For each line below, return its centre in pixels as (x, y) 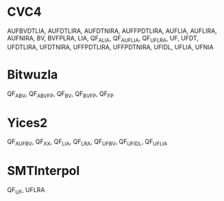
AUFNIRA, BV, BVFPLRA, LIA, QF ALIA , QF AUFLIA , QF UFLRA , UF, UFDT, (103, 39)
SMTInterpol (43, 171)
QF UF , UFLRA (26, 191)
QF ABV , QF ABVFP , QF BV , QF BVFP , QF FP (61, 94)
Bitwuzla (33, 74)
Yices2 (27, 123)
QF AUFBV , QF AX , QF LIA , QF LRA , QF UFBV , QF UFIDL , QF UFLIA (87, 143)
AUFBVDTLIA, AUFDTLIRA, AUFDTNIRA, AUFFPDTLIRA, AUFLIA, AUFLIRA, (112, 31)
